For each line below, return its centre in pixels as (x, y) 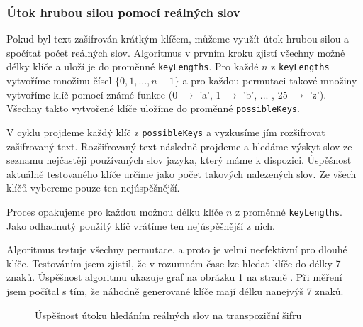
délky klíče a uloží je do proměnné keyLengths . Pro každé (133, 66)
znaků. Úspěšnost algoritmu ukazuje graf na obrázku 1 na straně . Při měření (174, 277)
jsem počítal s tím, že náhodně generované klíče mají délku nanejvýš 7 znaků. (175, 290)
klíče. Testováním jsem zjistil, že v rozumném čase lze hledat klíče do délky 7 (174, 263)
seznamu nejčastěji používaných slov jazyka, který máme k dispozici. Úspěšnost (179, 160)
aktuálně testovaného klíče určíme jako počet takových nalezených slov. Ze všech (181, 173)
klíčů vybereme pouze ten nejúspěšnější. (93, 188)
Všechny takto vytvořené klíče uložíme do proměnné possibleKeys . (153, 108)
